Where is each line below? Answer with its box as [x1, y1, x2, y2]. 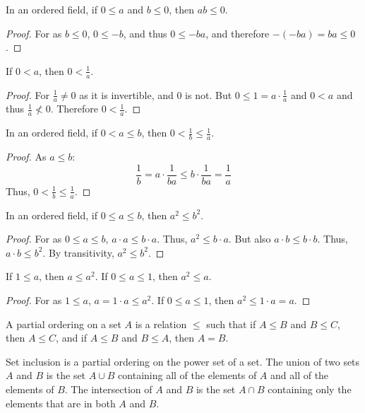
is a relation [135, 316, 187, 331]
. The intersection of [64, 381, 152, 396]
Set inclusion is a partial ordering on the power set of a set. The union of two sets [6, 354, 360, 368]
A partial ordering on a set [6, 316, 121, 331]
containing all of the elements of [118, 368, 257, 383]
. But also [228, 231, 271, 246]
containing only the [268, 381, 352, 396]
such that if [206, 316, 256, 331]
